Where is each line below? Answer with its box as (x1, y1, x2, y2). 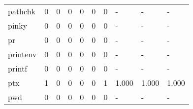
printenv (8, 48, 37, 60)
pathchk (8, 5, 36, 17)
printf (8, 63, 28, 74)
